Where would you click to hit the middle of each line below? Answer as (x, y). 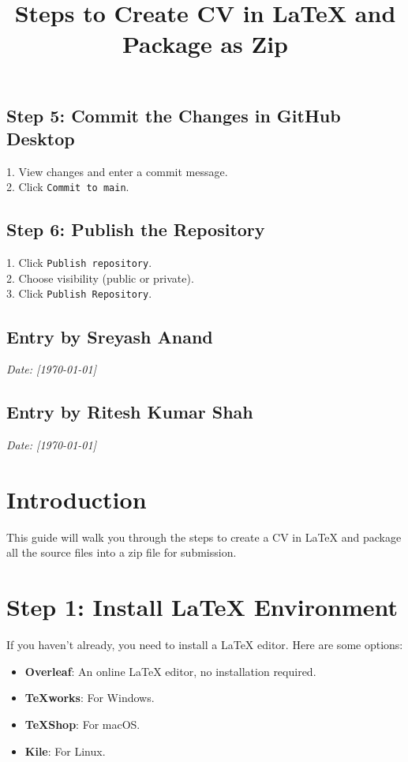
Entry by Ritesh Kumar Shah (130, 412)
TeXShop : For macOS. (82, 724)
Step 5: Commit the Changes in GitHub (174, 115)
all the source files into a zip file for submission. (122, 552)
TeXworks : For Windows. (90, 698)
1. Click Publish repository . (79, 263)
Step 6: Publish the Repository (136, 229)
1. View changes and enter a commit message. (117, 171)
